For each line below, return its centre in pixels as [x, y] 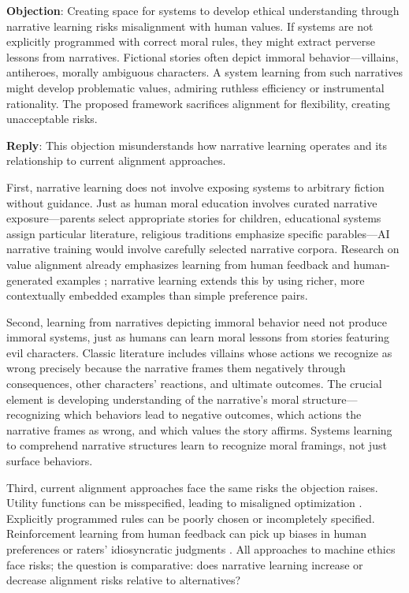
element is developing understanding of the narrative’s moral [153, 399]
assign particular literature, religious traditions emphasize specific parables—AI [198, 233]
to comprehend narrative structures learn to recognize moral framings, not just [197, 445]
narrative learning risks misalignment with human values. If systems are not [190, 26]
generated [30, 280]
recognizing [33, 414]
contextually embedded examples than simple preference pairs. [157, 295]
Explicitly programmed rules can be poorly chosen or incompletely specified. [191, 518]
